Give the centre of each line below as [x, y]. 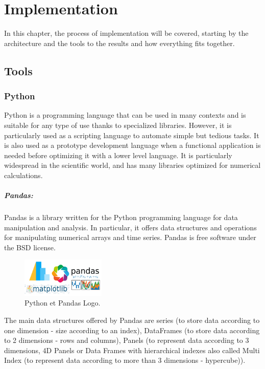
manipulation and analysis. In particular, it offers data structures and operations [130, 227]
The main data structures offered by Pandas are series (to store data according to [132, 320]
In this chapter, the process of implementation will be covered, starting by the [126, 33]
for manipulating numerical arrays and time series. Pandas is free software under [130, 237]
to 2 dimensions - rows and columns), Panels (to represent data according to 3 [127, 340]
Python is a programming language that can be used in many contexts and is [125, 115]
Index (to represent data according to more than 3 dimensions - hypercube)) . [125, 360]
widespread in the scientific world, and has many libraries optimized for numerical [132, 165]
